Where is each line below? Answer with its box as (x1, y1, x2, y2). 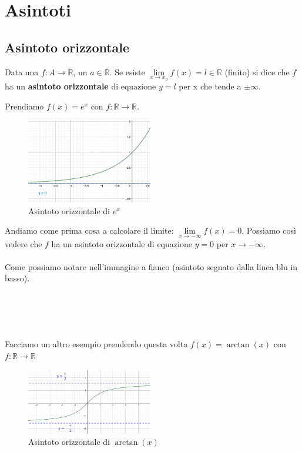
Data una (5, 65, 39, 78)
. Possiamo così (241, 224, 296, 237)
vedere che (5, 237, 42, 250)
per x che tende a (179, 80, 241, 92)
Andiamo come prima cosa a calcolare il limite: (5, 224, 174, 237)
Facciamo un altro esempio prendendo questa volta (5, 338, 188, 350)
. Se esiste (109, 65, 145, 78)
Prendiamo (5, 99, 44, 112)
